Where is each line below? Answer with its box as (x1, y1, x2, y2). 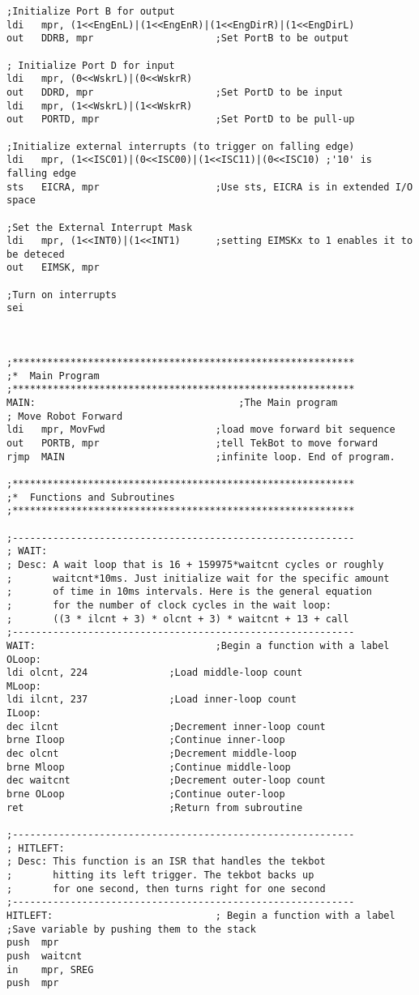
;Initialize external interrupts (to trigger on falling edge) (6, 140, 355, 152)
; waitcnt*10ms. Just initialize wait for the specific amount (6, 572, 390, 584)
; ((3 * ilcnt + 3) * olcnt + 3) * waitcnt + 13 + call (6, 613, 349, 625)
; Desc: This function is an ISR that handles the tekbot (6, 856, 326, 868)
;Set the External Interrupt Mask (6, 221, 193, 233)
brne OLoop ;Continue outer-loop (6, 788, 285, 801)
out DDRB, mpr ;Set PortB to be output (6, 32, 349, 45)
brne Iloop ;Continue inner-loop (6, 734, 285, 746)
